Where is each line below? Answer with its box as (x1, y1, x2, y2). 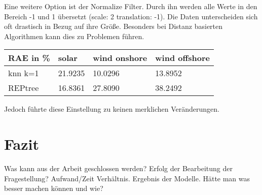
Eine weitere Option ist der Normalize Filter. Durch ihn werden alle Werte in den (4, 1, 257, 11)
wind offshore (155, 52, 210, 64)
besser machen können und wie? (4, 183, 103, 193)
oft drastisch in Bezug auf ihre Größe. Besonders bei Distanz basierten (4, 21, 223, 31)
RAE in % (8, 52, 50, 64)
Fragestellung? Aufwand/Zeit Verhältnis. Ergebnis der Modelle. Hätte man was (4, 173, 250, 183)
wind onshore (93, 52, 147, 64)
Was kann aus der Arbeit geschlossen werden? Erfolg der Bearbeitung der (4, 163, 233, 174)
